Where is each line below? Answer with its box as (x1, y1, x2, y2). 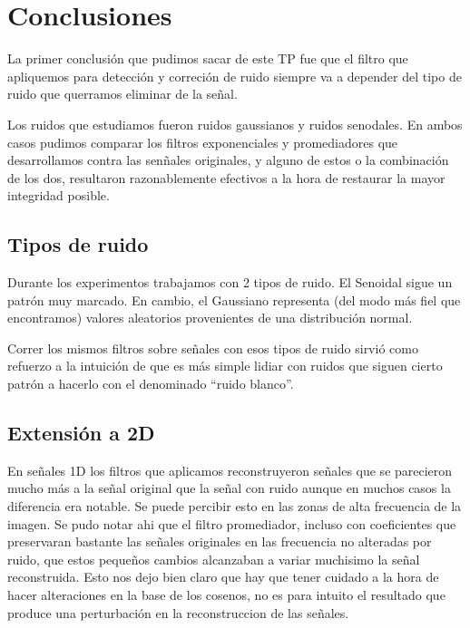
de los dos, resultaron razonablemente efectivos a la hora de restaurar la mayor (7, 168, 446, 187)
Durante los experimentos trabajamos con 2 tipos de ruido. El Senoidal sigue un (7, 273, 453, 292)
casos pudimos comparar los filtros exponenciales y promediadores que (7, 132, 398, 151)
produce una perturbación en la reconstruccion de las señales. (7, 603, 349, 622)
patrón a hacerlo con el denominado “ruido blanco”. (7, 374, 294, 393)
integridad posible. (7, 186, 110, 205)
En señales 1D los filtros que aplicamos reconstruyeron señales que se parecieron (7, 460, 453, 479)
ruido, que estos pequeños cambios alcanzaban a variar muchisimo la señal (7, 549, 420, 568)
